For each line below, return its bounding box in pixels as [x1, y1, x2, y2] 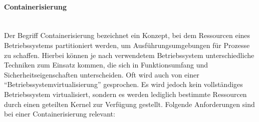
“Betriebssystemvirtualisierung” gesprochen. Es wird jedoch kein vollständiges [4, 79, 243, 89]
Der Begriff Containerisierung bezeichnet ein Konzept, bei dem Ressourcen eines [4, 30, 250, 40]
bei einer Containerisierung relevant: [4, 108, 115, 119]
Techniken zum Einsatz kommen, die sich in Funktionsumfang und [4, 59, 208, 70]
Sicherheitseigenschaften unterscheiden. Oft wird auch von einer [4, 69, 199, 79]
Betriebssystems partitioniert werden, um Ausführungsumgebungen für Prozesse [4, 39, 250, 50]
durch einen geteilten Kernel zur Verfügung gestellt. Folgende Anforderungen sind [4, 98, 255, 109]
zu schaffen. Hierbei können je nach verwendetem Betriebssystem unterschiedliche [4, 49, 254, 60]
